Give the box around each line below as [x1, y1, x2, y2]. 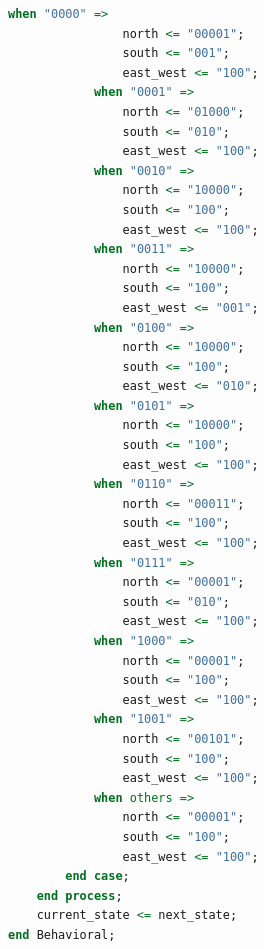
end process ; [36, 888, 123, 903]
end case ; [65, 869, 130, 884]
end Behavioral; [8, 927, 116, 942]
